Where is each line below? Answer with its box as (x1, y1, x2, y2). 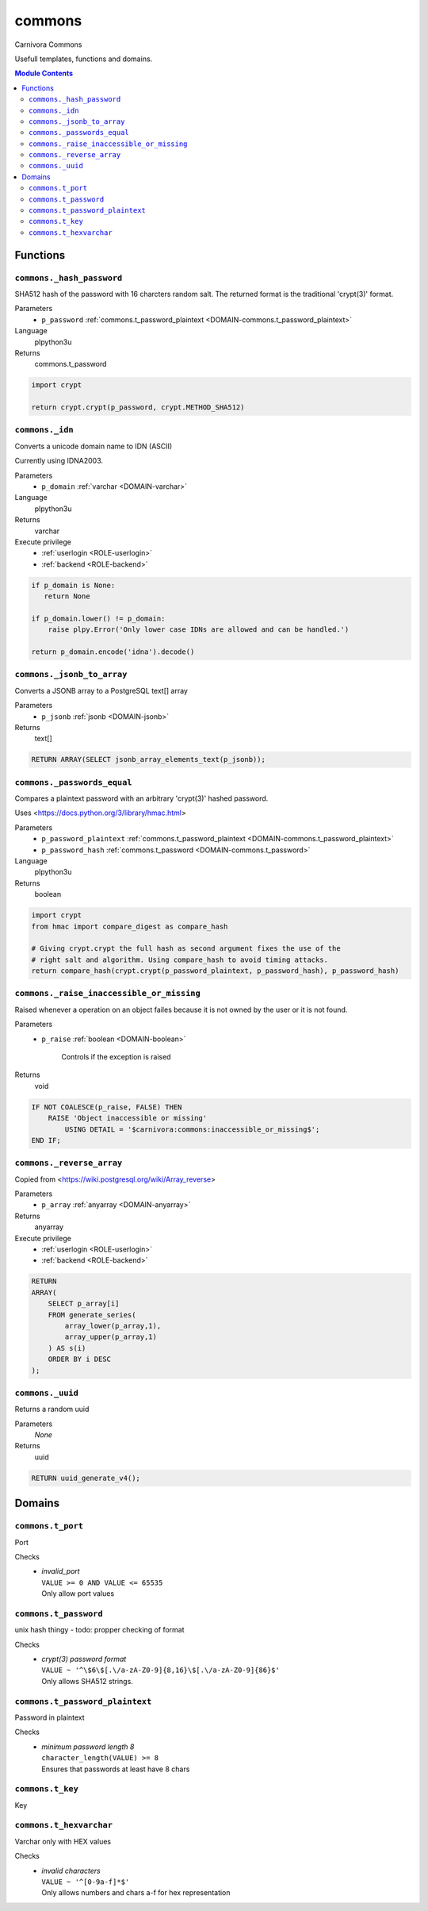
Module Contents (14, 68, 74, 79)
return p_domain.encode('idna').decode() (31, 648, 195, 656)
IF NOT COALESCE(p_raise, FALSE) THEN (31, 1102, 182, 1111)
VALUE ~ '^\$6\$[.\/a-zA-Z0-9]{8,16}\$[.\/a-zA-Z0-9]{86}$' (41, 1666, 281, 1675)
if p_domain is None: (31, 580, 116, 590)
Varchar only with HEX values (14, 1836, 111, 1846)
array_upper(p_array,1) (64, 1332, 158, 1341)
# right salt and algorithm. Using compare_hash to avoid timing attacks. (31, 955, 329, 964)
